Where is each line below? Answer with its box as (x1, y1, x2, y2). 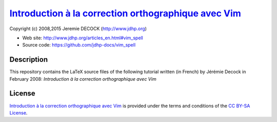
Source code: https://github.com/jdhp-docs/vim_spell (22, 42, 136, 48)
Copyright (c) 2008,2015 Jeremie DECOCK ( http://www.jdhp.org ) (9, 26, 147, 32)
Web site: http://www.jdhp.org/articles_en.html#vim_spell (22, 35, 143, 41)
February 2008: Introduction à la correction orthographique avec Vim (9, 76, 156, 82)
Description (9, 55, 48, 64)
